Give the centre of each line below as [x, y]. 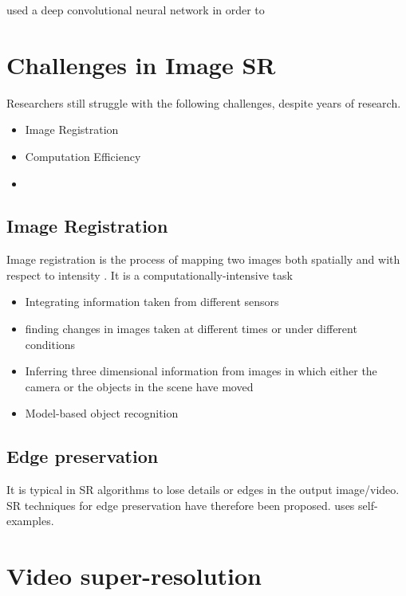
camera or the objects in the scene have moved [139, 386]
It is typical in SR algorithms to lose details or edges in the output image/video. [203, 490]
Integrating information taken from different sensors [152, 302]
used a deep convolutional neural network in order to [136, 10]
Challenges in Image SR [141, 64]
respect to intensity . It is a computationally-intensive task [150, 274]
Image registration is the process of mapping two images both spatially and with [203, 259]
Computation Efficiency [83, 156]
